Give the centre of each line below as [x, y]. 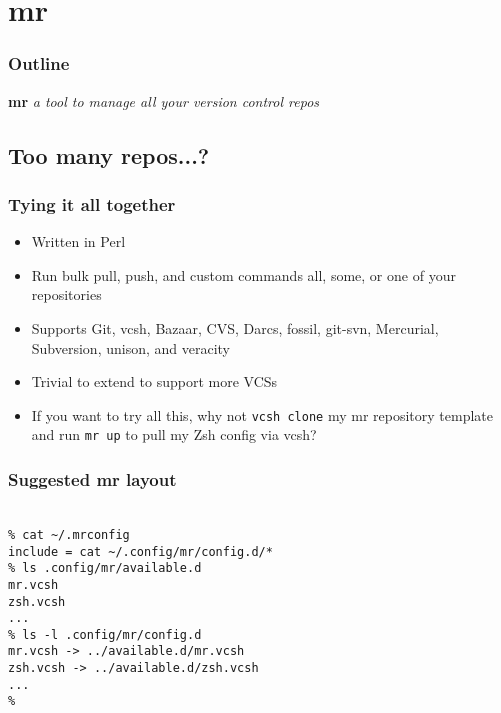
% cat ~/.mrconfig [69, 534]
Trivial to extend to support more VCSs [154, 381]
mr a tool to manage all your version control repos [164, 100]
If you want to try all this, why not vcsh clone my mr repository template [262, 414]
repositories [66, 294]
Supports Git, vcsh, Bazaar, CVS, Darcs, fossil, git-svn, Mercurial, [235, 327]
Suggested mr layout [92, 478]
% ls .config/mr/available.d [105, 568]
